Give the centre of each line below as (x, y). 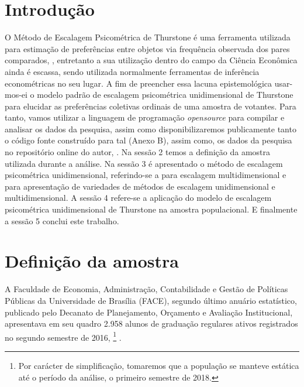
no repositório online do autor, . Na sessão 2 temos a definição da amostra (138, 152)
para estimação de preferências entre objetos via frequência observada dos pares (147, 48)
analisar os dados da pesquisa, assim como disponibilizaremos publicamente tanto (151, 129)
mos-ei (16, 95)
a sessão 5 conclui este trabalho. (62, 220)
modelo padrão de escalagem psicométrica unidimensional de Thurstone (165, 95)
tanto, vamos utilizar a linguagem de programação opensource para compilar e (145, 117)
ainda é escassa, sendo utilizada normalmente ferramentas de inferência (132, 71)
